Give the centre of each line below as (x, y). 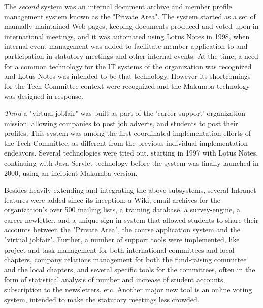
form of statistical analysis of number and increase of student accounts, (115, 279)
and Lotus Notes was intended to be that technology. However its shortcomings (127, 76)
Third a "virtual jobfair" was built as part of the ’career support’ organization (125, 113)
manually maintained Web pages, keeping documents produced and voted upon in (131, 26)
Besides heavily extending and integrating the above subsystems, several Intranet (130, 190)
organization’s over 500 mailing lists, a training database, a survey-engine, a (122, 210)
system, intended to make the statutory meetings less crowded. (102, 299)
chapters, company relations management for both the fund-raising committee (125, 259)
